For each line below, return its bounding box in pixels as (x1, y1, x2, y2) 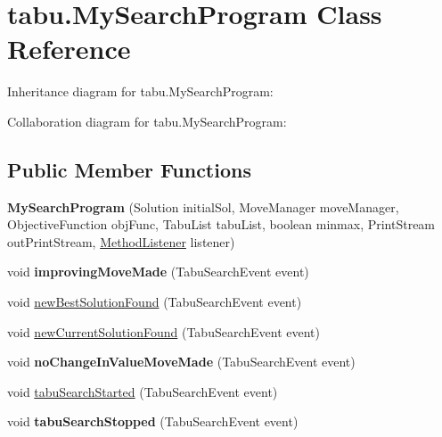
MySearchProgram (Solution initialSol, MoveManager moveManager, (7, 197, 399, 216)
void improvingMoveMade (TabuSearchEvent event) (7, 262, 309, 281)
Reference (7, 30, 131, 67)
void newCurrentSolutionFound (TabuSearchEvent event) (7, 322, 320, 341)
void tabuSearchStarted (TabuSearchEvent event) (7, 382, 278, 400)
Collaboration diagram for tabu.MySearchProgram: (7, 111, 287, 130)
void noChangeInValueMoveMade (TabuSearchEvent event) (7, 352, 356, 371)
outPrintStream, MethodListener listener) (7, 232, 235, 251)
